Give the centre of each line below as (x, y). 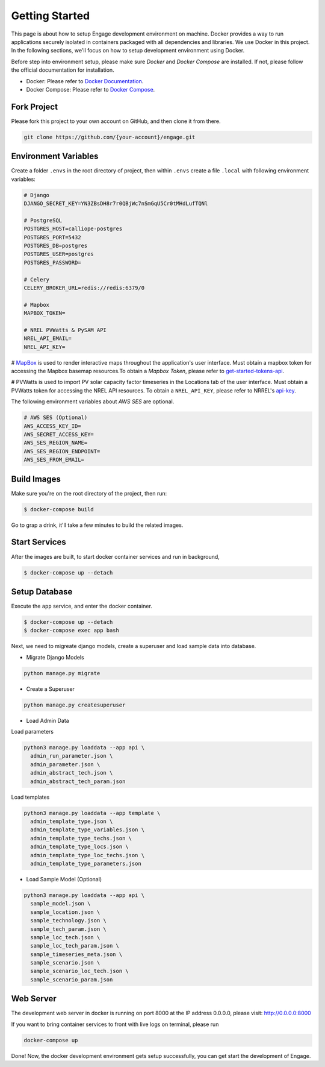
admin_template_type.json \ (72, 822)
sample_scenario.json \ (65, 963)
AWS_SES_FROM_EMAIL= (54, 460)
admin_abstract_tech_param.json (78, 781)
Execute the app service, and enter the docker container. (82, 606)
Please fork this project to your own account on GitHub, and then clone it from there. (116, 121)
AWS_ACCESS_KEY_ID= (52, 426)
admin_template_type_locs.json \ (79, 847)
